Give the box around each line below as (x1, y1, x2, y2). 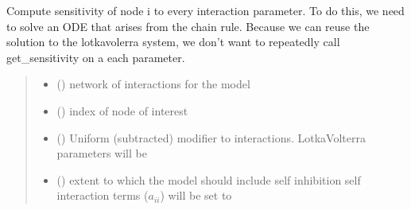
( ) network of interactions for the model (56, 76, 250, 92)
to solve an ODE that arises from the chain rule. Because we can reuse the (6, 17, 370, 34)
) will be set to (160, 187, 232, 204)
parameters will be (56, 145, 147, 161)
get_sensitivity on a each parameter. (6, 49, 185, 65)
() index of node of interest (56, 102, 188, 119)
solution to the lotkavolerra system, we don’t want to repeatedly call (6, 33, 340, 50)
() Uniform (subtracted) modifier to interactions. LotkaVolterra (56, 129, 366, 146)
